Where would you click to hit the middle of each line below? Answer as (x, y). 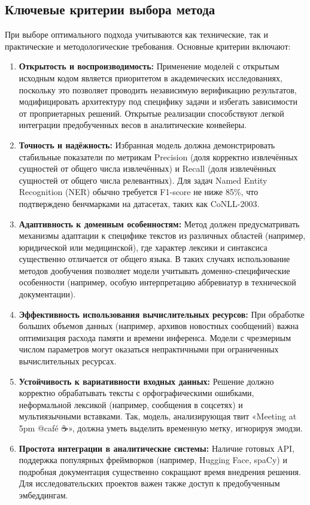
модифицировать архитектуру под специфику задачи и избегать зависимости (158, 101)
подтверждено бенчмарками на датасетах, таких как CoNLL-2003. (139, 203)
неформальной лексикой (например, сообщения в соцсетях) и (131, 404)
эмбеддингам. (43, 495)
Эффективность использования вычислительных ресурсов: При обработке (162, 314)
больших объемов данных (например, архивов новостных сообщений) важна (159, 326)
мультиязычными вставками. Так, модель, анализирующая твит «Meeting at (158, 416)
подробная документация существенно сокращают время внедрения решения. (160, 471)
